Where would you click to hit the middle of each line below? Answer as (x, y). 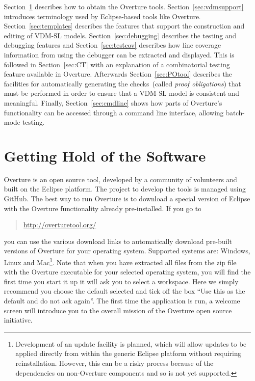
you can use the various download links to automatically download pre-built (118, 241)
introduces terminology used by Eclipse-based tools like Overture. (102, 16)
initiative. (18, 320)
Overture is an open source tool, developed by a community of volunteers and (121, 179)
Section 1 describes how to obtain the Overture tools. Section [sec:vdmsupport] (124, 6)
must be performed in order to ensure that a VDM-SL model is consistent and (122, 93)
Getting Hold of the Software (105, 155)
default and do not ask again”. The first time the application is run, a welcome (122, 301)
